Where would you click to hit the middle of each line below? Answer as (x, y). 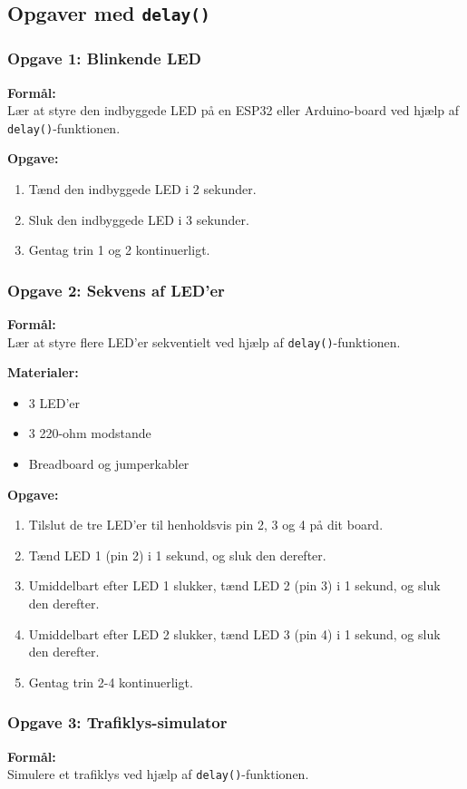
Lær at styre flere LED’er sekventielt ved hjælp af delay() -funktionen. (204, 341)
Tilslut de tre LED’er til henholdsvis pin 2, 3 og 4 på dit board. (206, 525)
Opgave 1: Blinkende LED (105, 58)
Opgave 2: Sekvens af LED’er (116, 290)
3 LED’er (54, 402)
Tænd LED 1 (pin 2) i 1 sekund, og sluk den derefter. (177, 555)
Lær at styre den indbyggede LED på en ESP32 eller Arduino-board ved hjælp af (233, 110)
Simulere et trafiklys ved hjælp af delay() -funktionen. (158, 774)
